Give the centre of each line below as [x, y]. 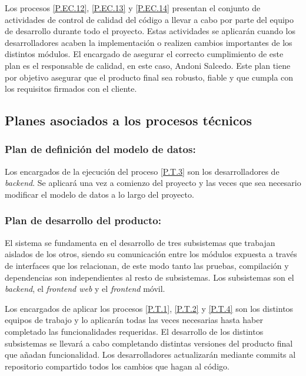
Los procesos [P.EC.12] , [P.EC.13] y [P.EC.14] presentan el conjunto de [133, 8]
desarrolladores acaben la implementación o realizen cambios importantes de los [149, 42]
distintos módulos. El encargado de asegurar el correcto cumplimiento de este [144, 54]
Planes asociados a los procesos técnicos [129, 120]
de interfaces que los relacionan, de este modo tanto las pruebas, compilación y [147, 265]
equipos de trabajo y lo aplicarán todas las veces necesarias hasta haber [134, 320]
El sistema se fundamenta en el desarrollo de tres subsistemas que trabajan [140, 242]
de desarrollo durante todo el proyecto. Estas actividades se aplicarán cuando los [150, 31]
